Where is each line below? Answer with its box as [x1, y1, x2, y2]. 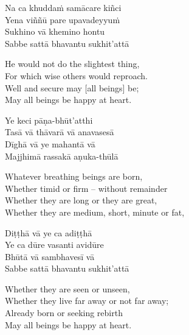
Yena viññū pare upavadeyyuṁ [5, 13, 120, 26]
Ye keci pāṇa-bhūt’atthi [5, 113, 93, 126]
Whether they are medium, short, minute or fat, [5, 205, 185, 218]
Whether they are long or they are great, [5, 194, 157, 206]
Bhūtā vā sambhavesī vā [5, 250, 95, 263]
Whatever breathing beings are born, [5, 170, 143, 183]
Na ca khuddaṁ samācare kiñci [5, 1, 122, 13]
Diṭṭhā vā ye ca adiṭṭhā [5, 226, 92, 239]
